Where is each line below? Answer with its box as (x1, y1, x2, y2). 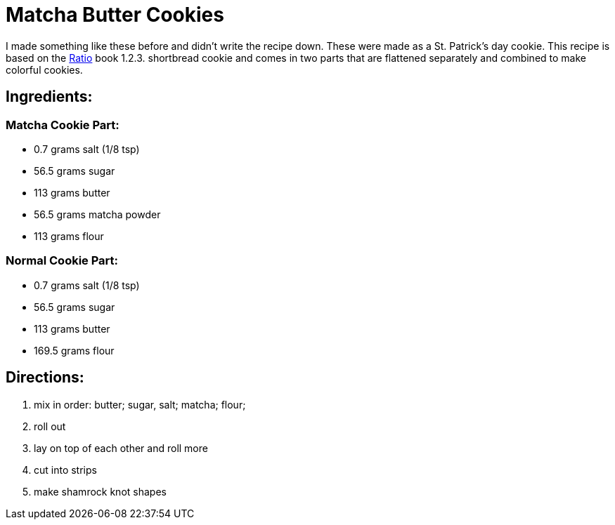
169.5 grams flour (34, 344, 115, 357)
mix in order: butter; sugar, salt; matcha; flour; (34, 398, 246, 411)
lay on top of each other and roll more (34, 441, 208, 454)
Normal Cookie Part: (6, 253, 119, 268)
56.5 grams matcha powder (34, 208, 161, 220)
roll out (34, 420, 66, 432)
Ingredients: (6, 88, 93, 106)
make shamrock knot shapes (34, 485, 167, 498)
